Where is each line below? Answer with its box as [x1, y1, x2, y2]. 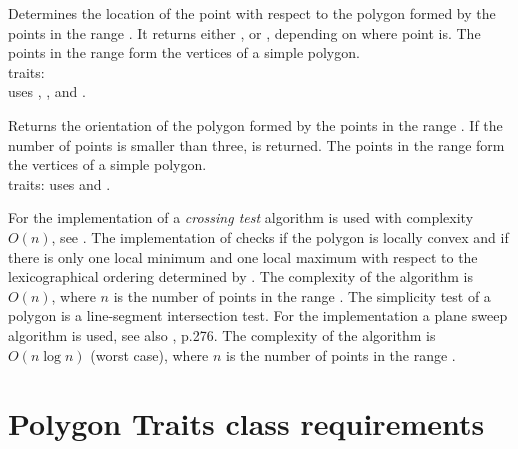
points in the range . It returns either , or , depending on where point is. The [8, 22, 481, 43]
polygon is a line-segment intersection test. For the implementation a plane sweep [8, 305, 508, 326]
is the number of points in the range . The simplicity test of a [113, 285, 491, 306]
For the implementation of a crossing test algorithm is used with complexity [8, 207, 474, 228]
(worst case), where [90, 344, 209, 365]
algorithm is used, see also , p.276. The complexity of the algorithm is [8, 324, 436, 345]
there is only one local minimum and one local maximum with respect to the [8, 246, 478, 267]
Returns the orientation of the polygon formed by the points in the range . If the [8, 114, 503, 135]
